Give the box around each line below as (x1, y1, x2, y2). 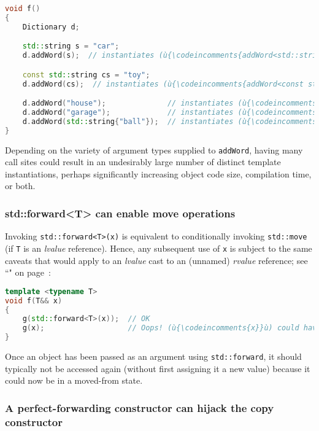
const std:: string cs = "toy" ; (22, 70, 150, 79)
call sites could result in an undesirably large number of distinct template (5, 155, 281, 168)
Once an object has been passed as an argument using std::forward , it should (5, 350, 302, 362)
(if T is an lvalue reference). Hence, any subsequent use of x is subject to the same (5, 241, 312, 254)
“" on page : (5, 266, 51, 279)
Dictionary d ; (22, 22, 80, 31)
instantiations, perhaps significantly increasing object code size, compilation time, (5, 167, 312, 180)
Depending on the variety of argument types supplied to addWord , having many (5, 143, 303, 156)
